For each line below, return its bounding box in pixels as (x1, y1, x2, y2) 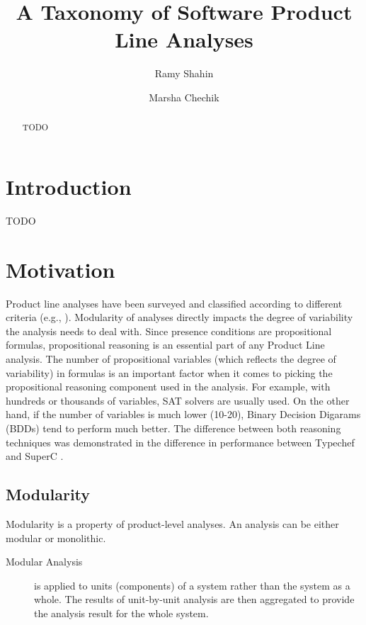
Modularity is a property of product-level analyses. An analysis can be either (6, 516, 339, 531)
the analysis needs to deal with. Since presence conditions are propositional (6, 323, 332, 338)
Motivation (6, 254, 115, 283)
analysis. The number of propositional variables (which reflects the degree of (6, 351, 336, 366)
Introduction (6, 171, 132, 201)
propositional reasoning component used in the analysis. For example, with (6, 379, 331, 394)
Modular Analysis (6, 554, 83, 569)
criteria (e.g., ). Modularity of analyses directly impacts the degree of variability (6, 310, 353, 325)
